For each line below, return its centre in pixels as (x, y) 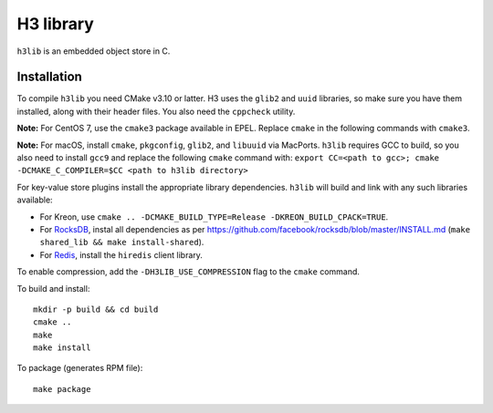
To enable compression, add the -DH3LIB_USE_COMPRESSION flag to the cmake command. (189, 272)
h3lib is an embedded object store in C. (94, 51)
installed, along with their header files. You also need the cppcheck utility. (156, 111)
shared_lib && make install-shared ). (122, 243)
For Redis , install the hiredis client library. (121, 254)
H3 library (56, 24)
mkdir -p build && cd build (96, 309)
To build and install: (53, 288)
